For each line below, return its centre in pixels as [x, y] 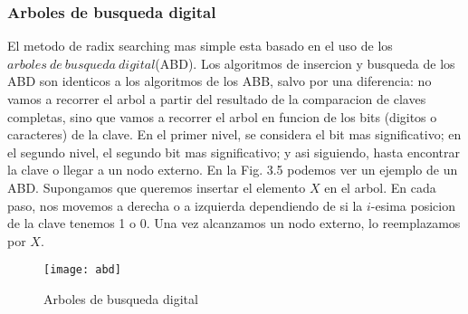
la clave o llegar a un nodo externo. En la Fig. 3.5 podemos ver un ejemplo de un [233, 170]
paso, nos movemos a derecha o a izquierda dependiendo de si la [185, 205]
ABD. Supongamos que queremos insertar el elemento [157, 187]
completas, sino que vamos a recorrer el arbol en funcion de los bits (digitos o [222, 116]
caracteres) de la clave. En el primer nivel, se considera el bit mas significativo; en [234, 134]
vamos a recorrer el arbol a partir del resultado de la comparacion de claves [217, 99]
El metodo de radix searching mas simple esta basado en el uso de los [200, 46]
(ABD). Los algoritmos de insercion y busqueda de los [305, 63]
